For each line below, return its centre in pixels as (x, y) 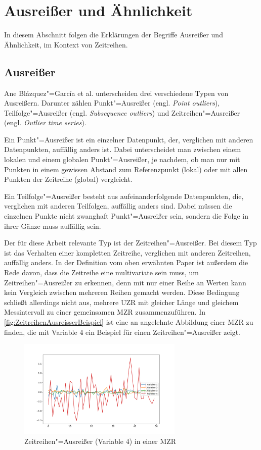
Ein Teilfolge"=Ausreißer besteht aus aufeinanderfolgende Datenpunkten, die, (124, 196)
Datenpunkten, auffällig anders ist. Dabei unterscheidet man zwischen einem (123, 149)
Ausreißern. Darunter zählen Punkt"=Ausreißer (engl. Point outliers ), (112, 103)
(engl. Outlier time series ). (45, 122)
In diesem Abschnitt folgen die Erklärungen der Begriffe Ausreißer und (114, 35)
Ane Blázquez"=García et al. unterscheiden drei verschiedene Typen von (116, 93)
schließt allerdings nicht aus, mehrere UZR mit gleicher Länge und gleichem (121, 302)
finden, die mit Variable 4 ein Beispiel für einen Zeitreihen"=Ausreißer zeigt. (122, 332)
